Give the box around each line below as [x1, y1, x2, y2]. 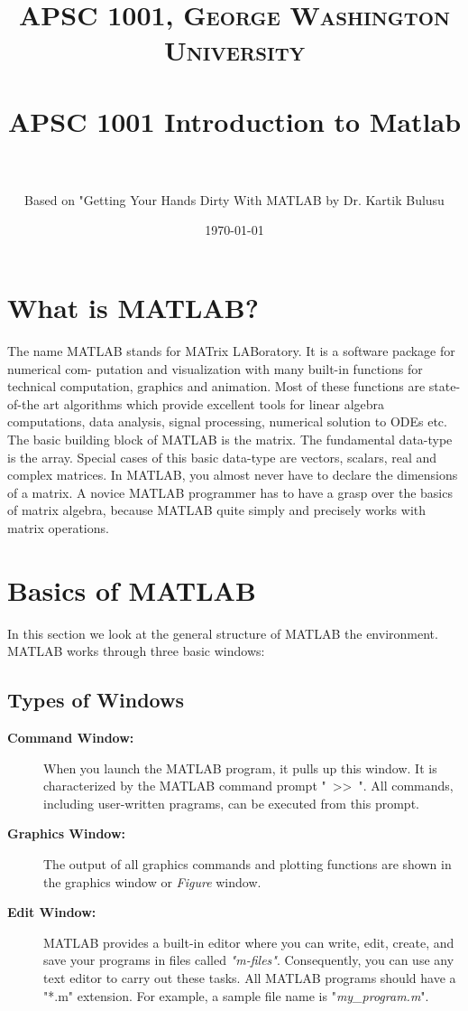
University [163, 32, 306, 69]
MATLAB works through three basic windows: [7, 641, 265, 660]
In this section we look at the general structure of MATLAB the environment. [7, 623, 438, 642]
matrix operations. [7, 518, 109, 537]
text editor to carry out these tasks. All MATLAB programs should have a [43, 968, 456, 987]
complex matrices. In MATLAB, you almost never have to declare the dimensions [7, 465, 458, 484]
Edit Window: [7, 903, 96, 922]
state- [428, 377, 461, 396]
